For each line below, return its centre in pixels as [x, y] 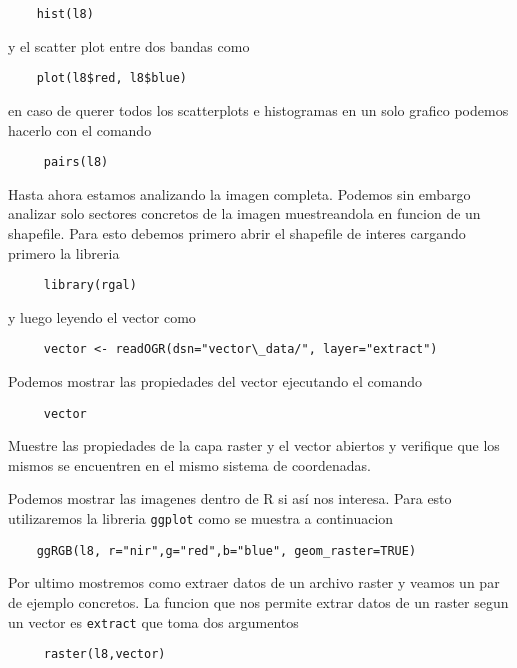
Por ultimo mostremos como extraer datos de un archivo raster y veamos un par [254, 582]
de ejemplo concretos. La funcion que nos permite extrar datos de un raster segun [258, 601]
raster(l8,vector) [104, 654]
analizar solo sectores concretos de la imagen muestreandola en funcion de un [244, 213]
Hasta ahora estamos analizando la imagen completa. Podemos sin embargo [239, 193]
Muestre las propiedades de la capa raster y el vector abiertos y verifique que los [254, 445]
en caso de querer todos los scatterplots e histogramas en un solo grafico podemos [258, 109]
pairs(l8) [76, 162]
